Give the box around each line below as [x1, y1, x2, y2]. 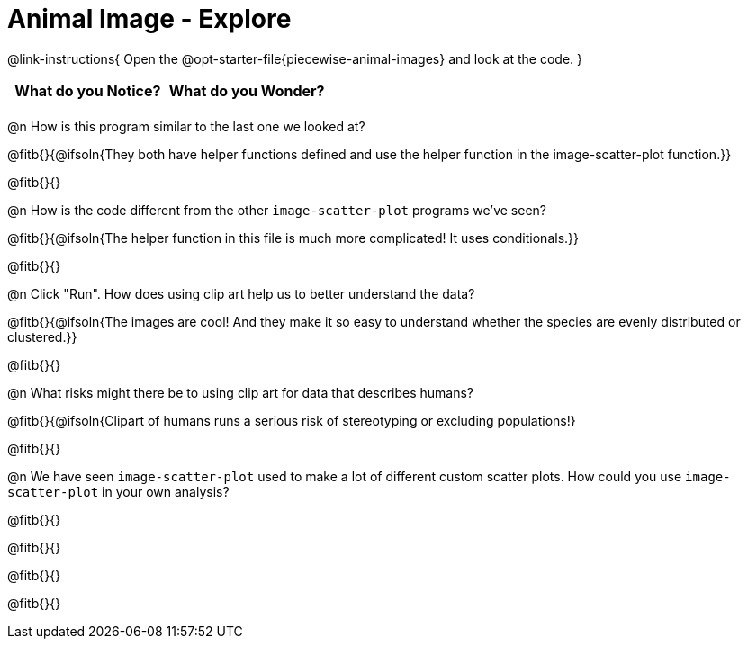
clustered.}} [7, 328, 77, 345]
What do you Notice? [14, 81, 161, 100]
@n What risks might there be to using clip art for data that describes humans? [7, 384, 474, 400]
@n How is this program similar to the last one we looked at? [7, 118, 365, 134]
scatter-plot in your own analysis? [7, 483, 230, 499]
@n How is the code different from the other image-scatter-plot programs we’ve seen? [7, 202, 547, 218]
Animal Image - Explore [7, 4, 292, 34]
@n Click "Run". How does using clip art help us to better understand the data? [7, 285, 475, 301]
